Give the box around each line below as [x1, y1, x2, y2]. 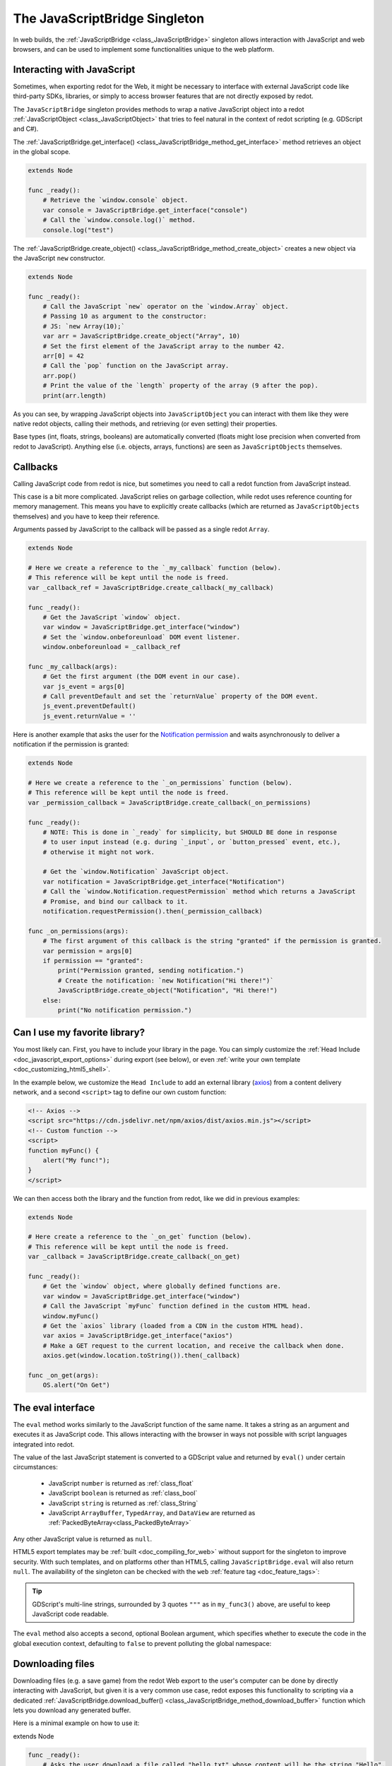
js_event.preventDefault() [42, 702, 137, 710]
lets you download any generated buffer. [13, 1706, 131, 1714]
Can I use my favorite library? [13, 1026, 145, 1038]
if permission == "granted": [42, 956, 144, 964]
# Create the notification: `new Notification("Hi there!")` [57, 976, 274, 985]
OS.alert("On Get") [42, 1381, 111, 1389]
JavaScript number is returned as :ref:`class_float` [48, 1478, 194, 1487]
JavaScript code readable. [32, 1610, 109, 1618]
